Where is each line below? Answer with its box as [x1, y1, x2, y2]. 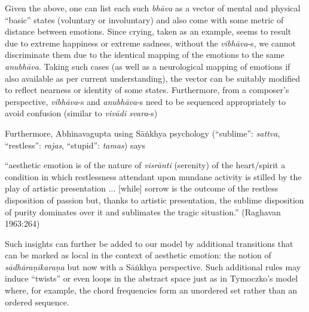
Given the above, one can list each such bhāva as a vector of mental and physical [5, 2, 301, 14]
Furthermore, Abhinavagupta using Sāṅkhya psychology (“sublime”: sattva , [5, 126, 280, 139]
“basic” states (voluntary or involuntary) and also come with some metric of [5, 13, 284, 26]
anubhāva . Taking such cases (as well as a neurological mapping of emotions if [5, 60, 290, 72]
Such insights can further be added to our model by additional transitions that [5, 237, 293, 249]
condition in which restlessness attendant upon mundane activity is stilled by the [5, 170, 302, 183]
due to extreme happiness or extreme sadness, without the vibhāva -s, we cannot [5, 36, 296, 49]
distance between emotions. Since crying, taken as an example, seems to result [5, 25, 292, 38]
